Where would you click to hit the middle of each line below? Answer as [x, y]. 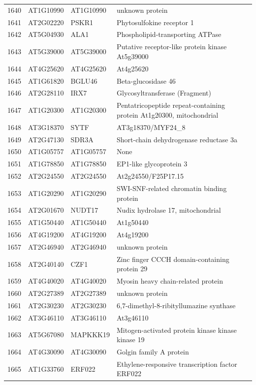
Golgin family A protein [153, 351]
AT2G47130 [46, 139]
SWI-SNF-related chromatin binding [172, 188]
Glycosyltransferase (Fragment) [164, 93]
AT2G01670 [46, 210]
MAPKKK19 [90, 335]
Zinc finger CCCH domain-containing [173, 259]
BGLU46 [84, 80]
